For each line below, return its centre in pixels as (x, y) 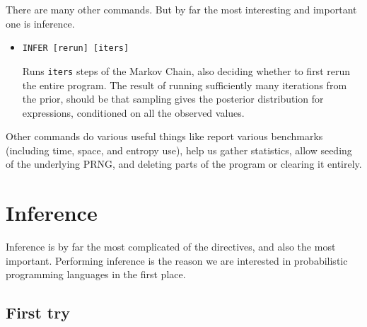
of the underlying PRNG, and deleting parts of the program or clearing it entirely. (184, 164)
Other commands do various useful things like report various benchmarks (164, 136)
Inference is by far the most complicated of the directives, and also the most (171, 247)
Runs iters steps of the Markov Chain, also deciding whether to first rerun (186, 70)
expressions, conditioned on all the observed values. (133, 112)
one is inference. (40, 23)
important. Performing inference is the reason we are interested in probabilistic (177, 260)
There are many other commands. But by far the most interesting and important (181, 9)
